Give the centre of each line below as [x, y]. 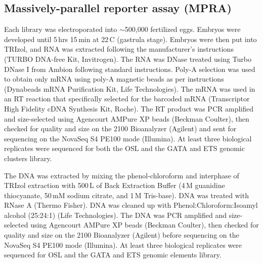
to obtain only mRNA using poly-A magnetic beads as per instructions [114, 79]
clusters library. [28, 158]
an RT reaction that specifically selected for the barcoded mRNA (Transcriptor [127, 99]
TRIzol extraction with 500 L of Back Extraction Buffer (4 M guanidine [115, 185]
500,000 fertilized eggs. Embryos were [183, 29]
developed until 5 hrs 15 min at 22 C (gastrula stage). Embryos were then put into [130, 39]
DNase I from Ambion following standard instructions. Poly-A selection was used [130, 69]
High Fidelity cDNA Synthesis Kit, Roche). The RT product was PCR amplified [129, 108]
